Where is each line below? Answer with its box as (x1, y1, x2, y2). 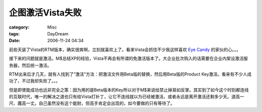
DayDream (47, 31, 69, 36)
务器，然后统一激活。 (9, 62, 52, 68)
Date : (9, 38, 20, 44)
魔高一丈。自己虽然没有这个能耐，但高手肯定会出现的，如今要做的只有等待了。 (17, 100, 175, 106)
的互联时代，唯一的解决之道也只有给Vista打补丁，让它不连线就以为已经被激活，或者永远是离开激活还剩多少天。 (9, 94, 231, 99)
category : (9, 24, 30, 30)
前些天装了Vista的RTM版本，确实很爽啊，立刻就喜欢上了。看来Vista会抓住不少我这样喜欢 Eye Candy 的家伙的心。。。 (9, 47, 241, 52)
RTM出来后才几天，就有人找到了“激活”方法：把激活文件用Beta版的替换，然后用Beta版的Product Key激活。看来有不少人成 (9, 71, 252, 77)
